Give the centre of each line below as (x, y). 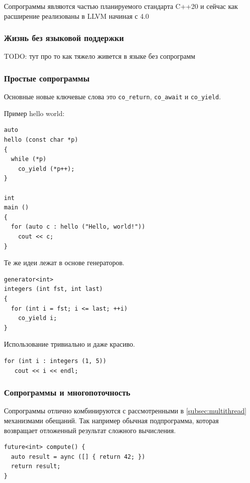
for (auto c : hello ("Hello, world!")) (78, 227)
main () (17, 208)
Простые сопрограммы (47, 78)
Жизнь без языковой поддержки (64, 38)
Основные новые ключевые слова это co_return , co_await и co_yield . (112, 97)
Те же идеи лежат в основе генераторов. (64, 262)
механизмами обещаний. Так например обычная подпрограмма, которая (111, 420)
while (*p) (29, 159)
